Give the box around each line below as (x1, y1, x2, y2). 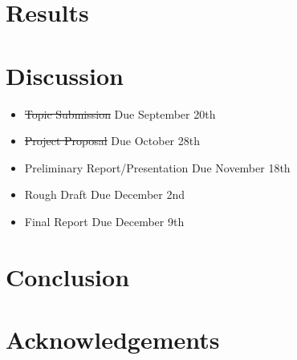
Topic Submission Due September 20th (24, 105, 216, 122)
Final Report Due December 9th (24, 212, 185, 229)
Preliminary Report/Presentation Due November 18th (24, 159, 291, 176)
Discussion (6, 59, 124, 91)
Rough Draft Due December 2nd (24, 186, 185, 203)
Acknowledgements (6, 323, 220, 356)
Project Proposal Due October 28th (24, 132, 200, 149)
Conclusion (6, 260, 130, 293)
